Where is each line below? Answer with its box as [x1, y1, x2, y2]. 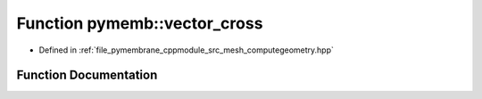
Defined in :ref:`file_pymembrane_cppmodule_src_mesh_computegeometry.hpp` [38, 45, 335, 55]
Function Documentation [16, 68, 158, 83]
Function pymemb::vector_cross [16, 13, 263, 33]
